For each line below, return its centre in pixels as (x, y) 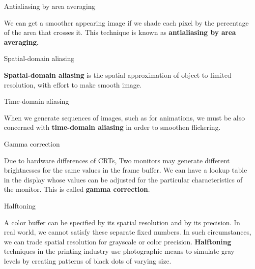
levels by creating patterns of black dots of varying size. (88, 260)
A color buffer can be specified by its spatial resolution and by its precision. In (122, 222)
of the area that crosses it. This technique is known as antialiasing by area (120, 32)
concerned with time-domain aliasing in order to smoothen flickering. (112, 127)
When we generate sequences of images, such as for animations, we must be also (125, 117)
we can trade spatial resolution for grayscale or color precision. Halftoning (118, 241)
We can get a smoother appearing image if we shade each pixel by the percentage (126, 22)
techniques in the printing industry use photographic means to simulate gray (119, 251)
